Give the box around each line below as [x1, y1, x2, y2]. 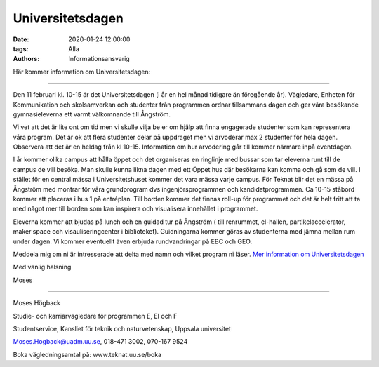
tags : [13, 44, 29, 53]
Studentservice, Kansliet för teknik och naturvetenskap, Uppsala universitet [13, 324, 232, 333]
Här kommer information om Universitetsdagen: [13, 67, 151, 76]
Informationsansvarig [68, 55, 130, 63]
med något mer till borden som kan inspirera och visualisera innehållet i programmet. [13, 204, 258, 213]
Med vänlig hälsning [13, 263, 72, 272]
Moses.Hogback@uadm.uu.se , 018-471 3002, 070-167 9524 [13, 338, 188, 346]
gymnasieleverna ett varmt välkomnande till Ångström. [13, 109, 171, 119]
